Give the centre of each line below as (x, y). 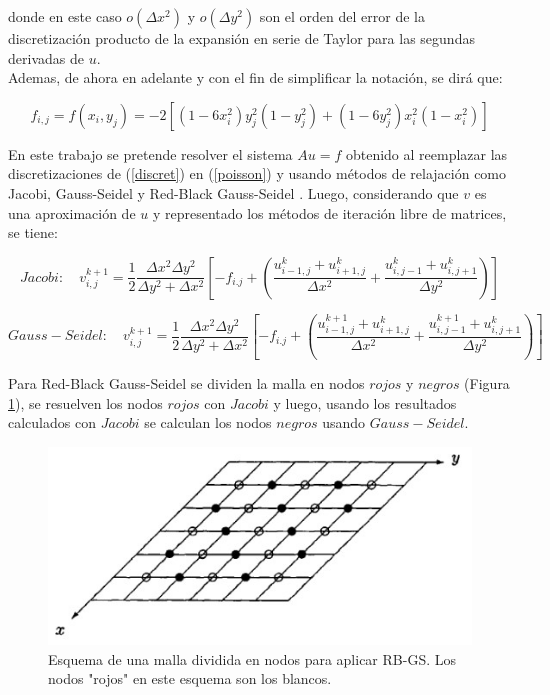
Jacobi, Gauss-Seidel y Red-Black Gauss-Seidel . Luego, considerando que (233, 192)
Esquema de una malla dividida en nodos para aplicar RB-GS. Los (252, 658)
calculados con (52, 422)
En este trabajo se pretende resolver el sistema (150, 153)
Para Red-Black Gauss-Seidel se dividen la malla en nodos (186, 383)
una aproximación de (72, 212)
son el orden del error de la (342, 16)
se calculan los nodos (208, 422)
